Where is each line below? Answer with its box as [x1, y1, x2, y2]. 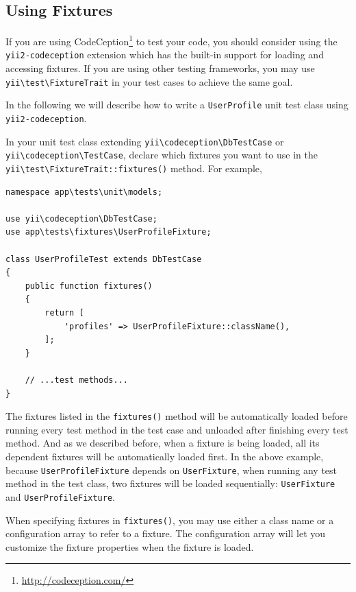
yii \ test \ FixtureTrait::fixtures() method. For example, [5, 161, 262, 175]
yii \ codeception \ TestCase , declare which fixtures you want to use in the [5, 147, 318, 162]
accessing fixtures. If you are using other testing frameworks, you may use [5, 61, 315, 75]
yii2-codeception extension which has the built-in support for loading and [5, 47, 324, 62]
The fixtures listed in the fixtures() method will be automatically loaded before [5, 409, 348, 423]
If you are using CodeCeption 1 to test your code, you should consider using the [5, 32, 338, 48]
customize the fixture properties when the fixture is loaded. [5, 539, 254, 554]
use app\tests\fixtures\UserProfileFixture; [5, 227, 212, 237]
